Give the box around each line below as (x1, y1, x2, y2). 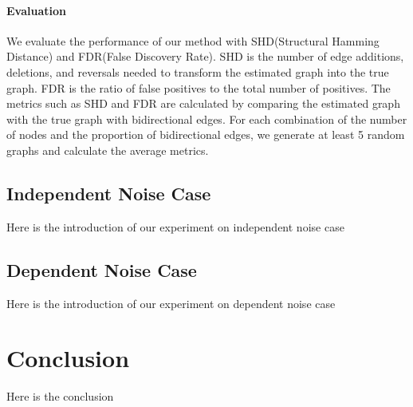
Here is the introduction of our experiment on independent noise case (6, 218, 344, 235)
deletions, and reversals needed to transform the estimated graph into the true (6, 63, 389, 80)
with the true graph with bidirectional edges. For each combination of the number (6, 110, 407, 127)
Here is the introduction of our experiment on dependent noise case (6, 294, 336, 311)
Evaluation (6, 2, 66, 18)
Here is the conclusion (6, 388, 114, 405)
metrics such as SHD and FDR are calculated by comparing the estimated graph (6, 95, 400, 112)
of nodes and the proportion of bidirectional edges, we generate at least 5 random (6, 126, 405, 143)
